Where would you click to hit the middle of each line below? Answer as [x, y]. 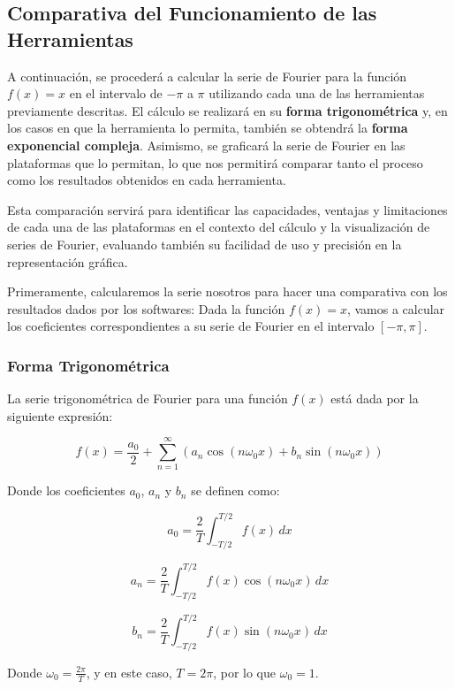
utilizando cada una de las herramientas [317, 93]
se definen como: [235, 490]
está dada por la [375, 398]
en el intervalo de [116, 93]
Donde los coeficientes [66, 490]
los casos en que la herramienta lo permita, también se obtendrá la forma [208, 128]
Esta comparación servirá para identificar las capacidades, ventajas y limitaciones [227, 209]
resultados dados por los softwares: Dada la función [146, 308]
